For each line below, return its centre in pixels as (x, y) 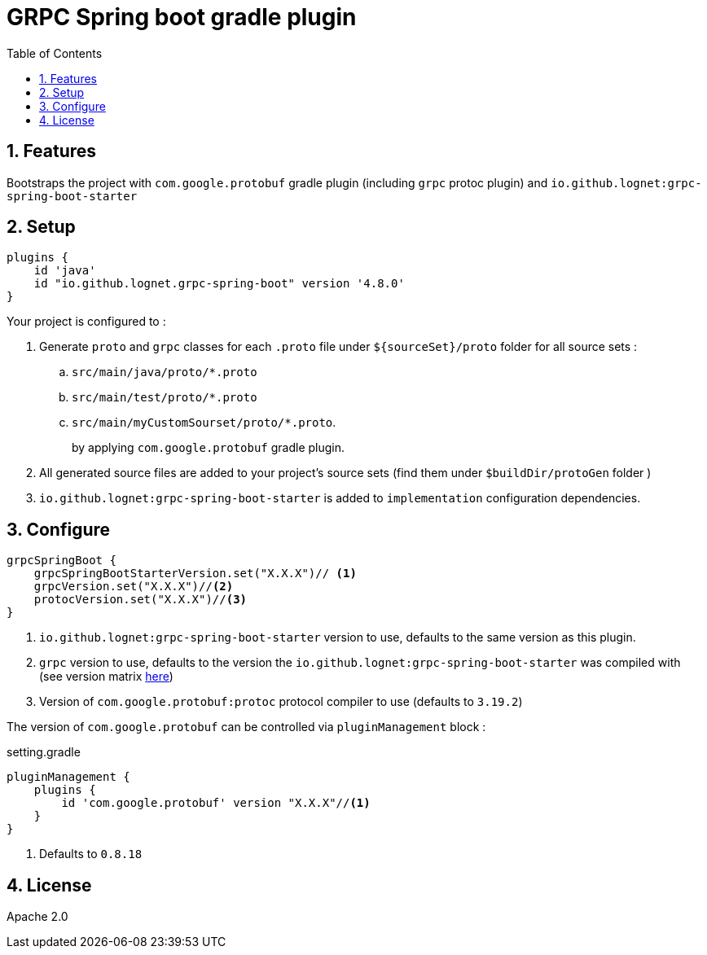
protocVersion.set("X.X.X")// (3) (141, 600)
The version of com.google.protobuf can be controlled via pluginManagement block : (246, 727)
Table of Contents (55, 53)
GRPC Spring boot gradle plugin (182, 17)
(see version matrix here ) (106, 677)
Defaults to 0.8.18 (91, 854)
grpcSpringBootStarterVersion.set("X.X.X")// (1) (195, 574)
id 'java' (65, 271)
